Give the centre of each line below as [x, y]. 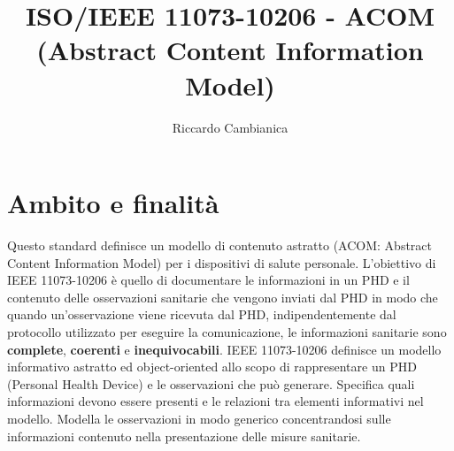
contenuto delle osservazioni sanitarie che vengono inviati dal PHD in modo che [223, 297]
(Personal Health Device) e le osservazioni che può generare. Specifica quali [211, 383]
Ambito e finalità [113, 203]
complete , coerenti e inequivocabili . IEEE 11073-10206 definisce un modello [224, 349]
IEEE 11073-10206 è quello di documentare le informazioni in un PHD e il [208, 280]
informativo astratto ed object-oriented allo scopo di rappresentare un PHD [212, 367]
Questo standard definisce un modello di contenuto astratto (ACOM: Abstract [220, 245]
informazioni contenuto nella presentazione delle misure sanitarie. [184, 436]
